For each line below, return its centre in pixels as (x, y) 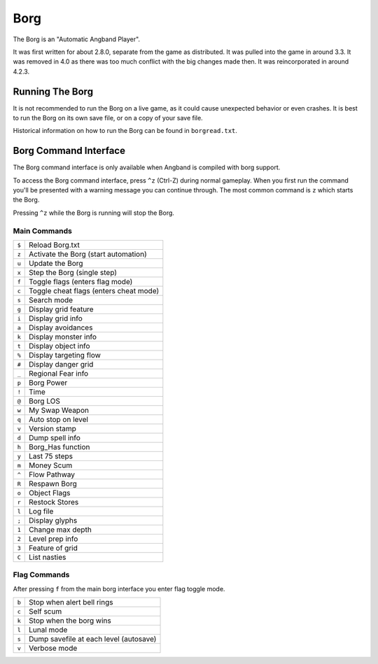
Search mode (51, 300)
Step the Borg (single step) (73, 273)
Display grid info (56, 318)
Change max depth (61, 530)
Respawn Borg (53, 484)
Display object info (59, 346)
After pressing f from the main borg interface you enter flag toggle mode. (119, 588)
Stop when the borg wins (70, 621)
